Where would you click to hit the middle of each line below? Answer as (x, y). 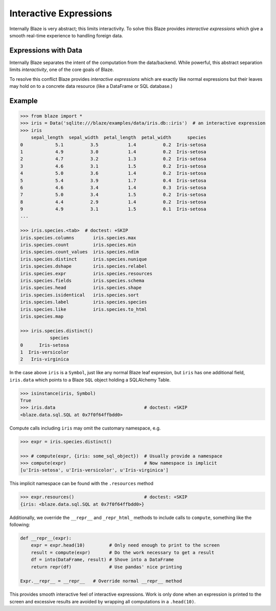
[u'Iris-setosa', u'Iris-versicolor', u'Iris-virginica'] (94, 470)
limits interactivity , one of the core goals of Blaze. (62, 70)
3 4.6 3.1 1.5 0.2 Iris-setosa (113, 166)
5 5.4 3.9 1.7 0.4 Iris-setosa (113, 180)
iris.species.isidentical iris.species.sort (79, 295)
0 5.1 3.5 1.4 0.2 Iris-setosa (113, 145)
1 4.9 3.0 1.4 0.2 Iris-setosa (113, 152)
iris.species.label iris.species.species (84, 302)
